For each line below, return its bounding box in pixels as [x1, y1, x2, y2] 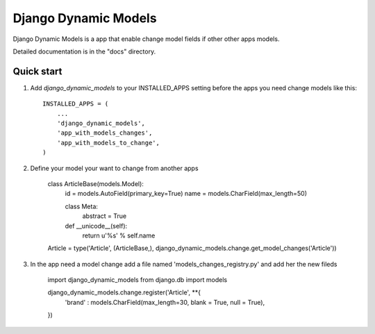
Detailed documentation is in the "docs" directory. [12, 47, 156, 56]
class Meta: [65, 202, 99, 210]
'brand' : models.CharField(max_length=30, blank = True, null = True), [65, 298, 265, 306]
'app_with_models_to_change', [56, 139, 160, 147]
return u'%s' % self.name [82, 231, 156, 240]
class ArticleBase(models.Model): [47, 179, 144, 187]
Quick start [12, 65, 62, 77]
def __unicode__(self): [65, 222, 128, 230]
